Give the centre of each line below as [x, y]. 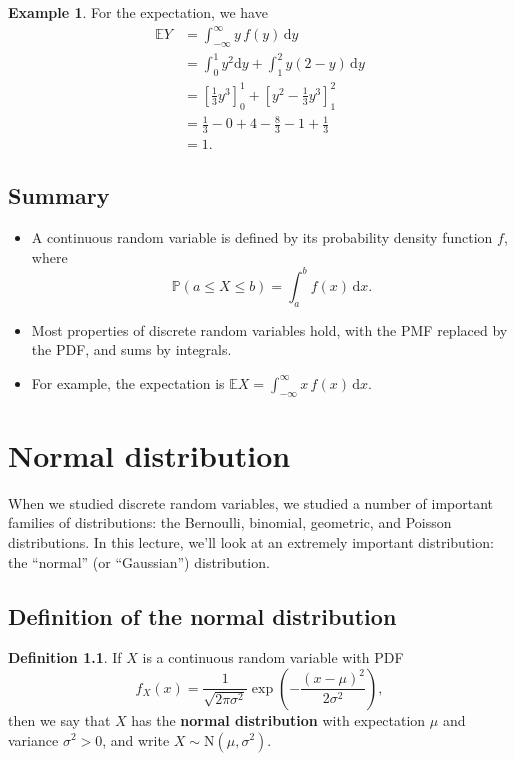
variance [33, 739]
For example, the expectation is [128, 382]
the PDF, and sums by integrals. [131, 349]
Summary [59, 195]
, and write [136, 739]
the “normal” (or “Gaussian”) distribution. [139, 561]
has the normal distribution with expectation [278, 719]
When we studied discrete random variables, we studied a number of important [251, 502]
